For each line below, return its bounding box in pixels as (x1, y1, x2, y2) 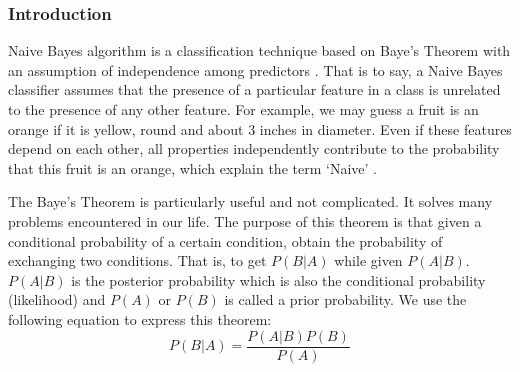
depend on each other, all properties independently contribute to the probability (8, 138, 500, 159)
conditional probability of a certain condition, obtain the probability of (8, 230, 443, 251)
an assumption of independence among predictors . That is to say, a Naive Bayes (8, 59, 503, 80)
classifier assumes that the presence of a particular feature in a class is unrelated (8, 79, 501, 100)
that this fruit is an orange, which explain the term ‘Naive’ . (8, 157, 377, 178)
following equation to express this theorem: (8, 308, 272, 329)
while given (334, 250, 403, 271)
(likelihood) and (8, 289, 106, 310)
